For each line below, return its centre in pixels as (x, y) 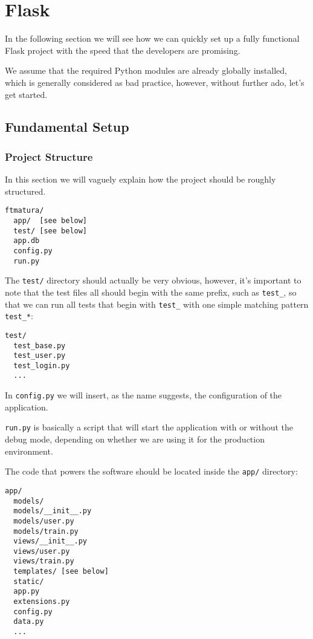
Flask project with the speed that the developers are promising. (123, 50)
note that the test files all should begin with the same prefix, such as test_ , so (151, 292)
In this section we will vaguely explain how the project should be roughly (140, 179)
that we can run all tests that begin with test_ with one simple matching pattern (157, 304)
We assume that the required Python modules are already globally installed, (146, 70)
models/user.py (44, 521)
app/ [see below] (50, 220)
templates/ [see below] (61, 572)
